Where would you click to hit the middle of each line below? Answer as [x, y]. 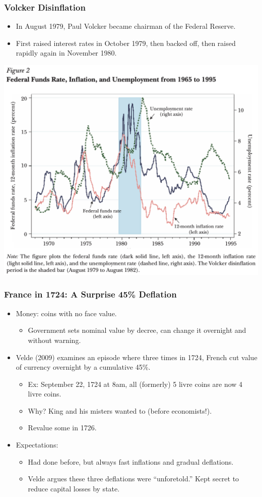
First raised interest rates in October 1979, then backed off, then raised [126, 43]
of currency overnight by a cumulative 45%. [83, 367]
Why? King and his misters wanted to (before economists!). [120, 410]
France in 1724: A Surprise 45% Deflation [90, 294]
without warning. [54, 340]
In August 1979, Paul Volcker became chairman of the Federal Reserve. [126, 26]
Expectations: [37, 445]
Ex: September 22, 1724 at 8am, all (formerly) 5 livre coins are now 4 [135, 384]
